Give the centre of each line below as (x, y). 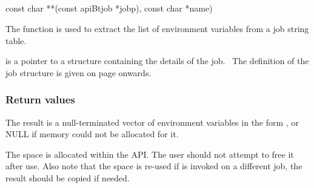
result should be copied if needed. (68, 177)
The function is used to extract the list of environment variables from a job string (157, 28)
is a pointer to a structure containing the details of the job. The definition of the (157, 61)
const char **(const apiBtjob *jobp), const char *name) (109, 8)
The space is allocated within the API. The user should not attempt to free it (150, 154)
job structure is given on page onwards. (78, 72)
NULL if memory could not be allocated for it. (92, 134)
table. (16, 40)
